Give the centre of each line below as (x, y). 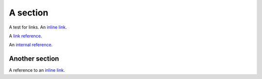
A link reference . (25, 36)
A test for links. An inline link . (38, 27)
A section (29, 13)
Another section (34, 59)
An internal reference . (31, 45)
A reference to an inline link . (37, 70)
